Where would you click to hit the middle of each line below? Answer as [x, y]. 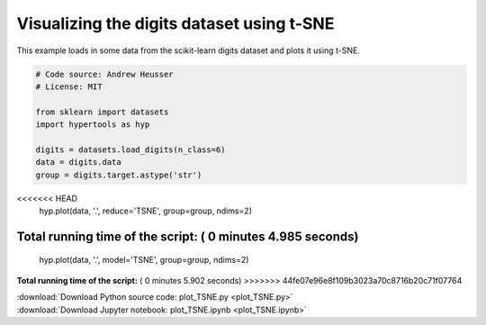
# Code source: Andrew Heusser [105, 74]
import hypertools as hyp [93, 125]
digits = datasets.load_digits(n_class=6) [130, 149]
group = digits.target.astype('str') [119, 175]
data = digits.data [78, 162]
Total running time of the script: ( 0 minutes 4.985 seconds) [188, 236]
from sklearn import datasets [102, 112]
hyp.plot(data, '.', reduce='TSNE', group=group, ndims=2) [145, 211]
